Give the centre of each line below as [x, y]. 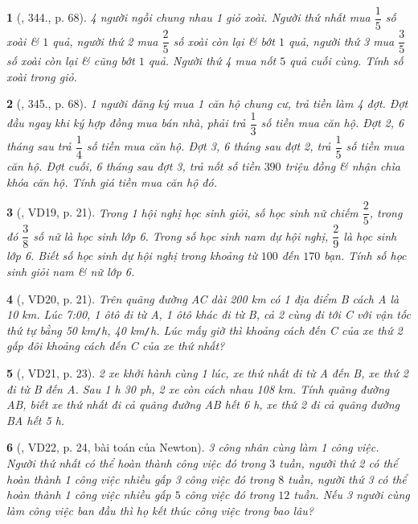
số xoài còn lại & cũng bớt [71, 61]
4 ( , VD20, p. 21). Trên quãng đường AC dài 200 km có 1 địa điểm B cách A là [203, 298]
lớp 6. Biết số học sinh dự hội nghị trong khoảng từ [132, 256]
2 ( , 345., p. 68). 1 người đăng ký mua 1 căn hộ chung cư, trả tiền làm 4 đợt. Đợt [207, 103]
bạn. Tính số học [365, 256]
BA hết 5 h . [36, 420]
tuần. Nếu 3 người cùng [352, 495]
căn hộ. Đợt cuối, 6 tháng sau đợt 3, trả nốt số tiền [133, 166]
